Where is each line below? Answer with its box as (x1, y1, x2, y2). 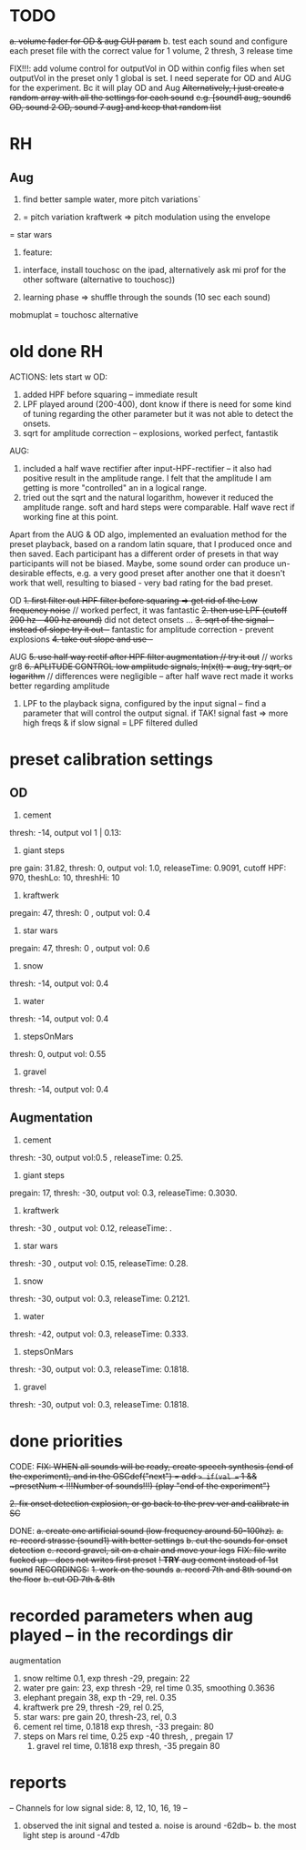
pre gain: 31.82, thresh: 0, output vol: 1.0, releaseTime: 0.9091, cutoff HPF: (9, 862, 287, 873)
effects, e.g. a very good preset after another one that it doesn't (46, 567, 286, 578)
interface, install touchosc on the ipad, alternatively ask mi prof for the (22, 264, 287, 275)
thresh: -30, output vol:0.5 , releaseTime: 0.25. (9, 1152, 184, 1163)
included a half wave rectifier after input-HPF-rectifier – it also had (22, 462, 272, 473)
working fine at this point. (22, 511, 118, 522)
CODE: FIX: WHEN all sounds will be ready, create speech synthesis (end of (9, 1460, 294, 1471)
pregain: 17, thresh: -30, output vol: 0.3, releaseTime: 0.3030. (9, 1187, 238, 1198)
